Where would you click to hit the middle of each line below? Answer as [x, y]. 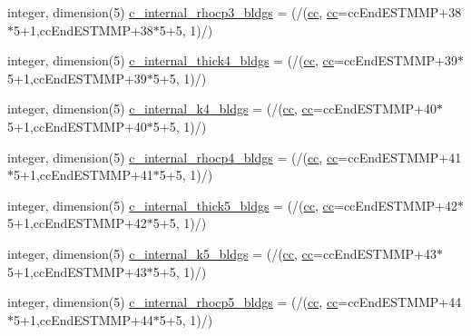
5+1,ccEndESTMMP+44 [83, 319]
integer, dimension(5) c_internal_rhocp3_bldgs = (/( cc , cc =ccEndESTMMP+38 [235, 12]
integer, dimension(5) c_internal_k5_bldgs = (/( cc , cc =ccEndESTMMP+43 [222, 253]
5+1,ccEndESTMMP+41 [83, 175]
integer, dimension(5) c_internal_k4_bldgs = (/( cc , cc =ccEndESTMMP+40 [222, 109]
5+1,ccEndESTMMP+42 [77, 223]
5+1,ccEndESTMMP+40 [77, 126]
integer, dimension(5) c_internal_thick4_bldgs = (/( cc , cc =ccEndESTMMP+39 [232, 60]
